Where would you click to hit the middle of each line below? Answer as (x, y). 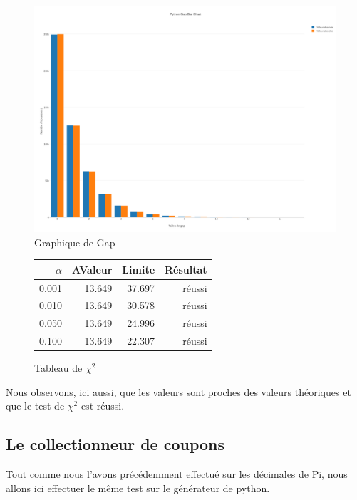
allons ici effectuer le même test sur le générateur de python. (138, 488)
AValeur (92, 269)
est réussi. (103, 406)
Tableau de (58, 368)
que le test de (35, 406)
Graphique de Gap (75, 242)
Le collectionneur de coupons (115, 444)
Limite (139, 269)
